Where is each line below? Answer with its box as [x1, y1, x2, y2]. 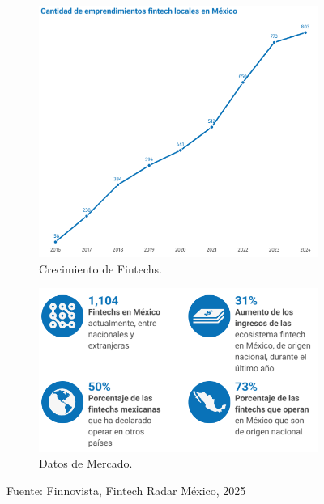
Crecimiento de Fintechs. [39, 260, 162, 277]
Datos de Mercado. [39, 455, 133, 472]
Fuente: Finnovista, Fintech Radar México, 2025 [6, 481, 246, 498]
